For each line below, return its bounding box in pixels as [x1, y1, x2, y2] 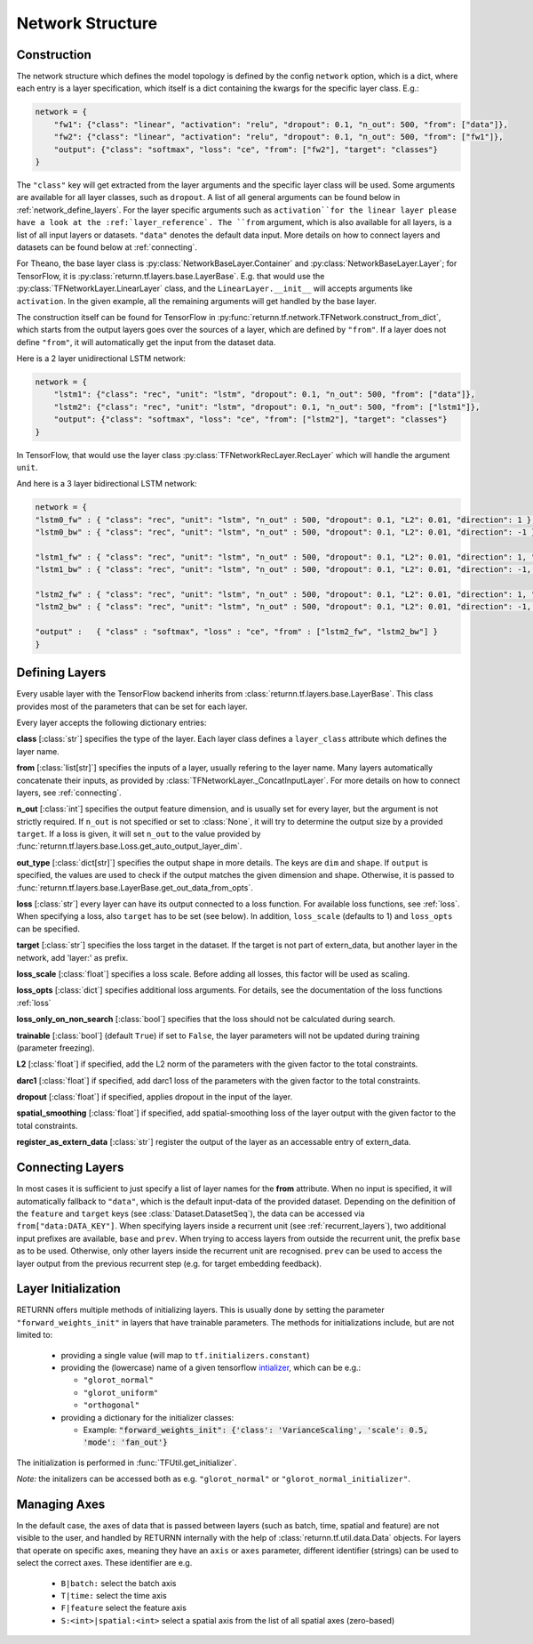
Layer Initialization [16, 1281, 122, 1296]
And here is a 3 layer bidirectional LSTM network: [16, 479, 197, 489]
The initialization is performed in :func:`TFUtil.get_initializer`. [16, 1457, 237, 1468]
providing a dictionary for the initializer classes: [60, 1412, 235, 1422]
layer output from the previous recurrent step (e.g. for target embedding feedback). [16, 1258, 322, 1269]
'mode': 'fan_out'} [83, 1438, 168, 1447]
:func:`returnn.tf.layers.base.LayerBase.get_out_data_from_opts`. [16, 882, 253, 893]
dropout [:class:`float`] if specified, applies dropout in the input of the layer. [16, 1092, 293, 1102]
